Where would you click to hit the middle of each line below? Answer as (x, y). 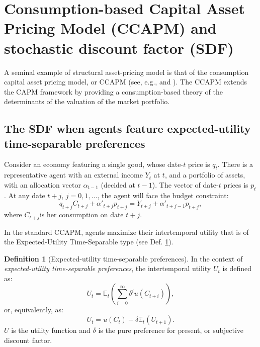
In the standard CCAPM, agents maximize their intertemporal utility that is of (126, 232)
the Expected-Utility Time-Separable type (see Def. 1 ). (89, 242)
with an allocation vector (42, 184)
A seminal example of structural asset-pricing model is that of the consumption (126, 72)
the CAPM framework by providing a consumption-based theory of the (113, 91)
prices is (236, 184)
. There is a (235, 164)
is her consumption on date (81, 214)
